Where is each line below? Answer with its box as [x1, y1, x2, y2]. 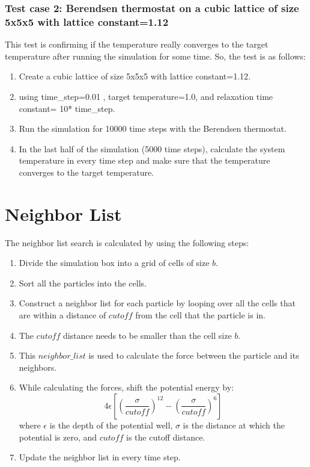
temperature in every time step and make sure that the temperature [19, 154, 270, 167]
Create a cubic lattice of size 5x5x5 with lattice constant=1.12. [19, 70, 251, 82]
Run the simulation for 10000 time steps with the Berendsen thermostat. [19, 122, 287, 135]
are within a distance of [19, 308, 106, 321]
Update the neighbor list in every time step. [19, 451, 181, 463]
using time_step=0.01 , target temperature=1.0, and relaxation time [19, 90, 273, 102]
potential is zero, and [19, 430, 97, 443]
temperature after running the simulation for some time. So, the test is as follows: [5, 49, 306, 62]
